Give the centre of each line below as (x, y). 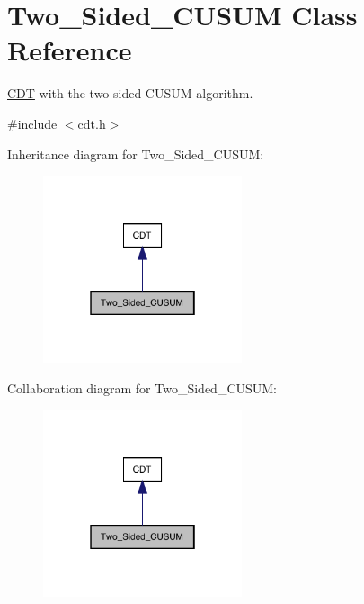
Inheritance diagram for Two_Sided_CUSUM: (136, 153)
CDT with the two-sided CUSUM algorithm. (130, 93)
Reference (70, 50)
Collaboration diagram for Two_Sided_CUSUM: (142, 388)
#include (32, 123)
